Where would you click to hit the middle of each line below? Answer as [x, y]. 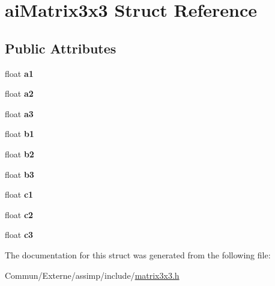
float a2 [19, 93]
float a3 [19, 113]
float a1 [19, 73]
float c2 [19, 214]
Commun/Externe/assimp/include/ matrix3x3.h [92, 275]
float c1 [19, 194]
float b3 [20, 174]
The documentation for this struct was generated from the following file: [138, 254]
